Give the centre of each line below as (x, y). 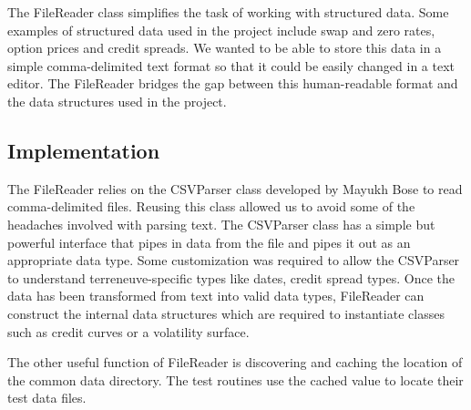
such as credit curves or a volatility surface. (128, 331)
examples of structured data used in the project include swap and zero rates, (221, 30)
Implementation (84, 150)
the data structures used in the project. (117, 101)
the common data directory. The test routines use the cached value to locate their (235, 379)
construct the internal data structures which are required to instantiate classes (226, 313)
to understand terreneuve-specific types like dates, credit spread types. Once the (231, 277)
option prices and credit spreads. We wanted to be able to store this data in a (225, 48)
